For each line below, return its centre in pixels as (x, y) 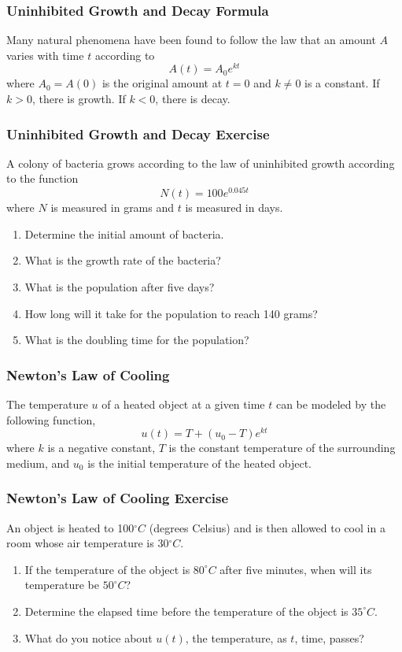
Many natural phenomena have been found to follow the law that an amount (191, 40)
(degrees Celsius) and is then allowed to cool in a (267, 527)
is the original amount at (162, 83)
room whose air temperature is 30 (88, 543)
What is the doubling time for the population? (137, 340)
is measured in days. (234, 207)
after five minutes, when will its (296, 569)
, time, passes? (329, 637)
